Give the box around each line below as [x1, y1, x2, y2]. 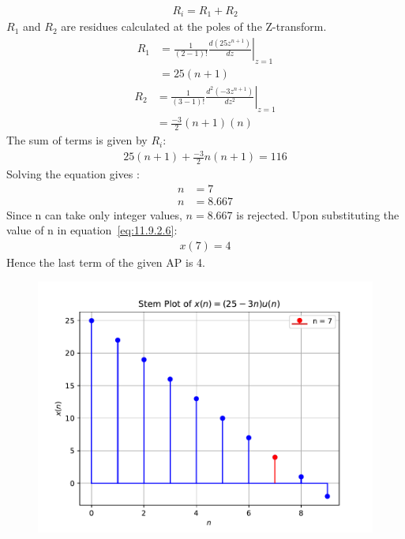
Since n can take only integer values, [6, 206, 182, 223]
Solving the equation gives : [6, 166, 140, 182]
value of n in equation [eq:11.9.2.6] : [6, 222, 178, 238]
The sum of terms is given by [6, 132, 148, 148]
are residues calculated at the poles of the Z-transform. [61, 18, 327, 35]
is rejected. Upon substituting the [236, 206, 399, 223]
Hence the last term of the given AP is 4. [6, 253, 205, 270]
